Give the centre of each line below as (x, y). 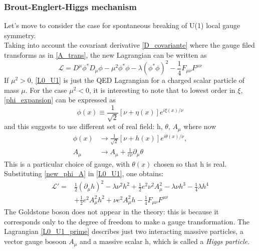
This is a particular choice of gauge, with (67, 163)
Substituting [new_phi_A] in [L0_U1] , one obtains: (84, 173)
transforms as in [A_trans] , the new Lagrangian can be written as (105, 55)
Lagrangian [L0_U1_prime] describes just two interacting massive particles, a (124, 231)
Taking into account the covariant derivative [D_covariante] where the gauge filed (129, 45)
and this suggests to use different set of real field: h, (83, 126)
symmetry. (20, 35)
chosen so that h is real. (190, 163)
